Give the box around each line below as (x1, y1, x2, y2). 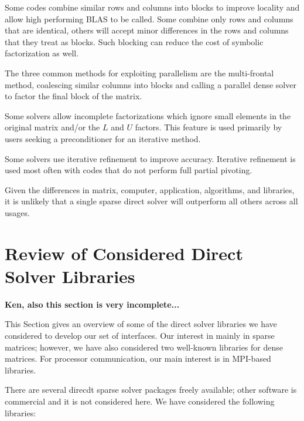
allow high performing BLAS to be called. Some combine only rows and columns (5, 12, 293, 25)
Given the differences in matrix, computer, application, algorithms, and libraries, (5, 183, 295, 196)
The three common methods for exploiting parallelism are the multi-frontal (5, 66, 274, 79)
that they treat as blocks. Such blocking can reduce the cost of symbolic (5, 35, 264, 48)
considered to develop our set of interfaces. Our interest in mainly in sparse (5, 329, 275, 341)
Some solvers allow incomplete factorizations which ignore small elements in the (5, 109, 291, 122)
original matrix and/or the (5, 121, 100, 133)
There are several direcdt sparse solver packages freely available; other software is (5, 383, 297, 396)
